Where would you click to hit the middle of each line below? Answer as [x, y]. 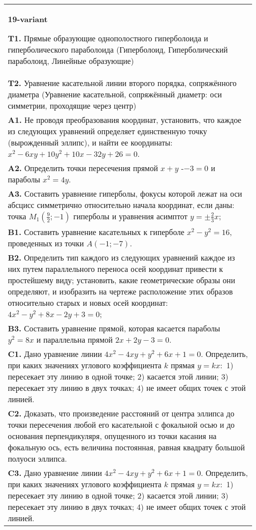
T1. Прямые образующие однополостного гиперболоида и [108, 38]
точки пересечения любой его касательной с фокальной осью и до [121, 425]
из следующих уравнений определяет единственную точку [108, 131]
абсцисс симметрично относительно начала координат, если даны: [121, 205]
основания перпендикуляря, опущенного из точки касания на [112, 436]
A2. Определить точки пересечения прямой [83, 168]
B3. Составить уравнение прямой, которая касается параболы [114, 328]
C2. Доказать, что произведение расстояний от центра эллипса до [121, 413]
